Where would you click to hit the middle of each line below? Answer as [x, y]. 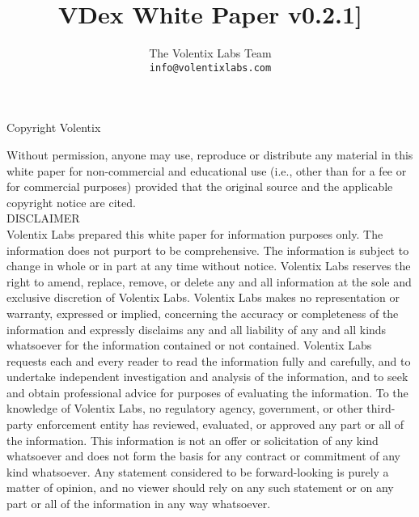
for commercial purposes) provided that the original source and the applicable [200, 186]
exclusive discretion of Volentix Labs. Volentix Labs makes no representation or [203, 297]
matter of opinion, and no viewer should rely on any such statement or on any [200, 487]
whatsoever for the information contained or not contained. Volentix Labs [189, 345]
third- [381, 408]
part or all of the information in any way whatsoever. [139, 504]
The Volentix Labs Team [210, 53]
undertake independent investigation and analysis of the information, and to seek [207, 377]
